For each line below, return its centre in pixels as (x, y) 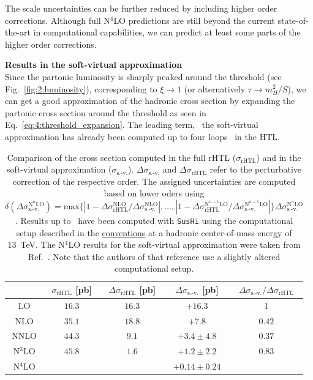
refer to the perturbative (256, 169)
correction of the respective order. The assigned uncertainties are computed (154, 181)
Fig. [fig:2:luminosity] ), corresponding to (81, 88)
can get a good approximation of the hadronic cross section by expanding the (150, 101)
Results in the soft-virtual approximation (94, 65)
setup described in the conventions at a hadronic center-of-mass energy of (154, 232)
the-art (18, 32)
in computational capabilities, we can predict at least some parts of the (167, 32)
